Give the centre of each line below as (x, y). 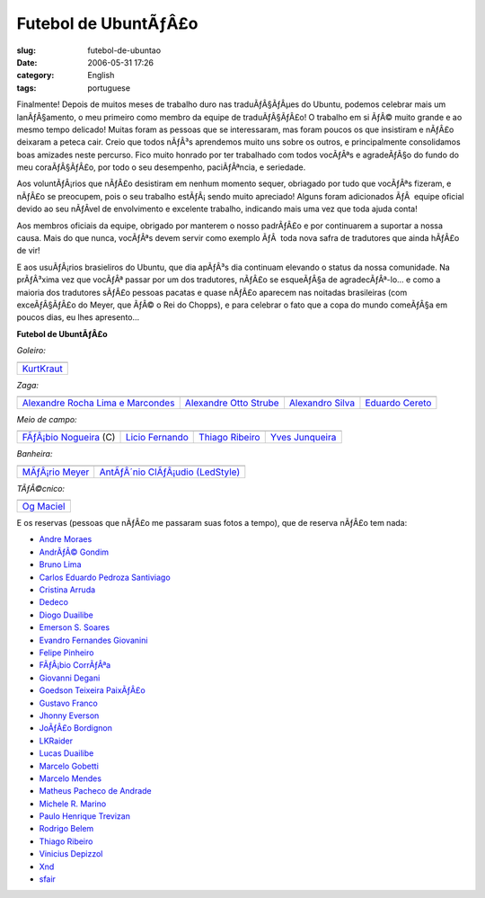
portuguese (109, 88)
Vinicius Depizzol (71, 854)
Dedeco (54, 602)
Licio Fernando (157, 438)
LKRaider (56, 741)
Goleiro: (31, 351)
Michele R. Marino (73, 804)
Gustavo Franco (68, 703)
